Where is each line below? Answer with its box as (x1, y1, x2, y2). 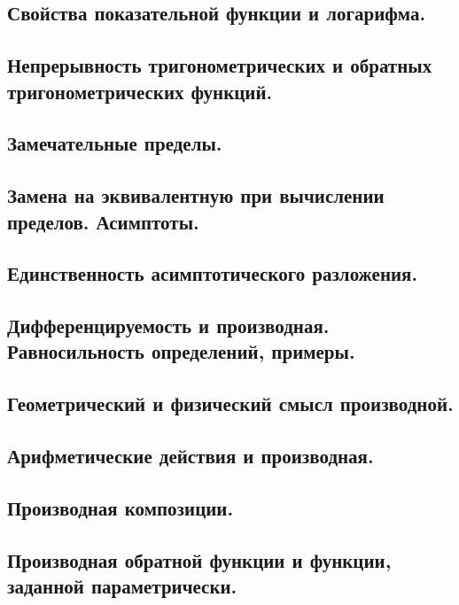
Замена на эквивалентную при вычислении (7, 182, 385, 209)
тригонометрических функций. (7, 77, 273, 105)
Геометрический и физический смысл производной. (7, 390, 454, 417)
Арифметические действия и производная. (7, 442, 374, 469)
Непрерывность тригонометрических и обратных (7, 51, 432, 79)
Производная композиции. (7, 493, 234, 521)
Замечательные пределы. (7, 129, 222, 157)
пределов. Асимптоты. (7, 207, 199, 235)
